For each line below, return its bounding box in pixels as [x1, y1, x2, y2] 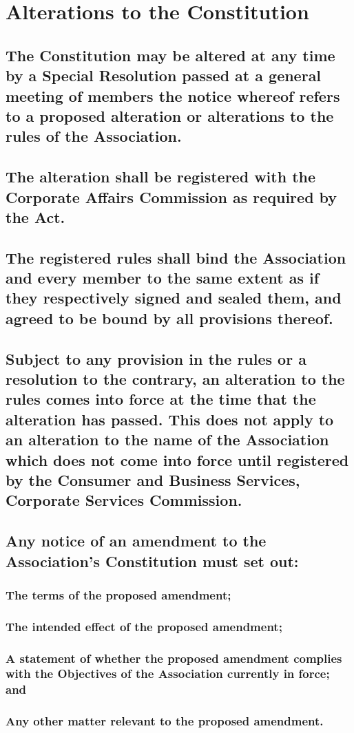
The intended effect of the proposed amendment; [6, 617, 282, 635]
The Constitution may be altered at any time [6, 44, 335, 65]
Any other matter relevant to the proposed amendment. [6, 712, 324, 730]
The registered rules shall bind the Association [6, 246, 346, 268]
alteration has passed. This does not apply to [6, 408, 334, 429]
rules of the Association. [6, 125, 182, 147]
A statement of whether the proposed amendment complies [6, 649, 342, 666]
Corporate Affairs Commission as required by [6, 186, 337, 207]
